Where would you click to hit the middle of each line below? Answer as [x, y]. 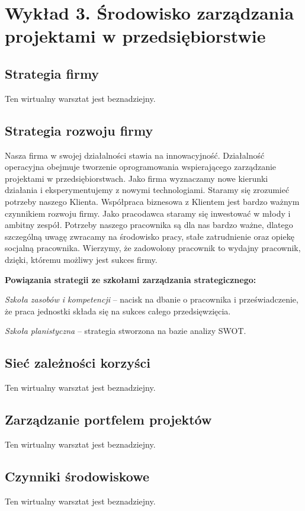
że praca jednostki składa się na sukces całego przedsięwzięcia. [118, 311]
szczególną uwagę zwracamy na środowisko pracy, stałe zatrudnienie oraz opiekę [150, 236]
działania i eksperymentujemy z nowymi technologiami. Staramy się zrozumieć [147, 190]
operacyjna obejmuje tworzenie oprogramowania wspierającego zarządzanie [141, 167]
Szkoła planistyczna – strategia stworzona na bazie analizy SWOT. [126, 331]
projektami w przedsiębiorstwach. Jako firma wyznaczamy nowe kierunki [137, 178]
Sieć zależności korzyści [78, 363]
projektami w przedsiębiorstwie [135, 36]
